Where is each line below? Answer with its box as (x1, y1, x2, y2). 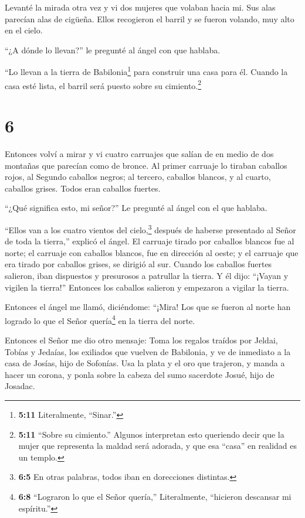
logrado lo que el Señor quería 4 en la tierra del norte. (5, 312, 195, 326)
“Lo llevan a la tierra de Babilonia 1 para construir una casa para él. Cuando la (5, 64, 288, 78)
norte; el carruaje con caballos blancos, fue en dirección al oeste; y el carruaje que (5, 246, 299, 258)
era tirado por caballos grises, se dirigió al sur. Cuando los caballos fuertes (5, 258, 272, 270)
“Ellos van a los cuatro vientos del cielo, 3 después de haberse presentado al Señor (5, 221, 296, 236)
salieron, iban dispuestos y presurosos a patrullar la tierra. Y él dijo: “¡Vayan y (5, 270, 289, 281)
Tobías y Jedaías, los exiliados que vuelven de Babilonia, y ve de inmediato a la (5, 345, 291, 357)
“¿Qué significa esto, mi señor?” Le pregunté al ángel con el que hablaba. (5, 202, 267, 214)
